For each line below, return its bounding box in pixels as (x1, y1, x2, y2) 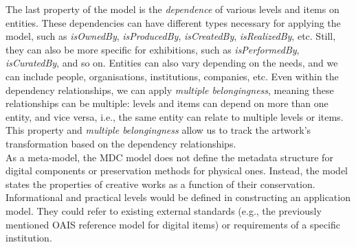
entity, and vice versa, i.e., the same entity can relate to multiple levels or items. (5, 109, 344, 123)
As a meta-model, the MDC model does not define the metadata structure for (5, 150, 333, 164)
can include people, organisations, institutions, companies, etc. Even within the (5, 69, 339, 83)
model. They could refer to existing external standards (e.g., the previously (5, 203, 322, 217)
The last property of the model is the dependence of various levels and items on (5, 2, 340, 16)
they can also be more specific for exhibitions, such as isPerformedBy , (5, 42, 300, 56)
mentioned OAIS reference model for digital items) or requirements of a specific (5, 217, 340, 231)
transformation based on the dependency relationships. (5, 136, 236, 150)
